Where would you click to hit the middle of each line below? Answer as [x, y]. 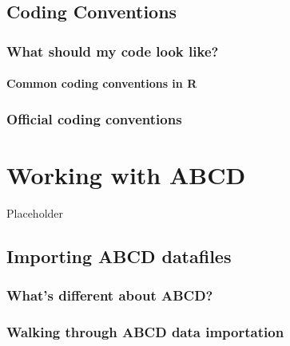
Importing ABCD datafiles [119, 256]
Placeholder [35, 212]
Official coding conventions [94, 118]
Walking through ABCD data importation [145, 331]
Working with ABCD [126, 174]
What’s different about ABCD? [110, 295]
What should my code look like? [113, 51]
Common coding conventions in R [102, 83]
